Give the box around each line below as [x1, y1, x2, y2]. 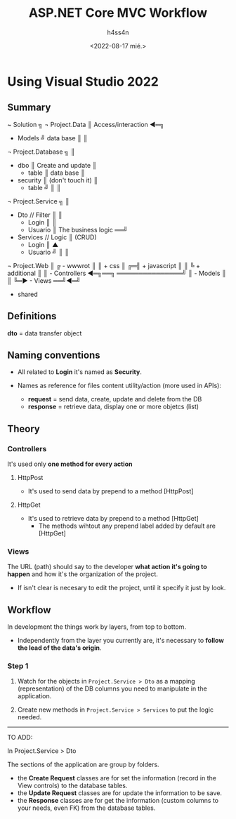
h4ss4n [107, 28, 129, 36]
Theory [7, 422, 41, 434]
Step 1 [7, 661, 29, 671]
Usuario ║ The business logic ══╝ [27, 225, 129, 234]
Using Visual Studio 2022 [7, 74, 159, 89]
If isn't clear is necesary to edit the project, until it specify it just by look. [17, 584, 226, 592]
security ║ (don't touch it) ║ [17, 175, 98, 184]
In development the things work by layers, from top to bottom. [7, 622, 187, 631]
